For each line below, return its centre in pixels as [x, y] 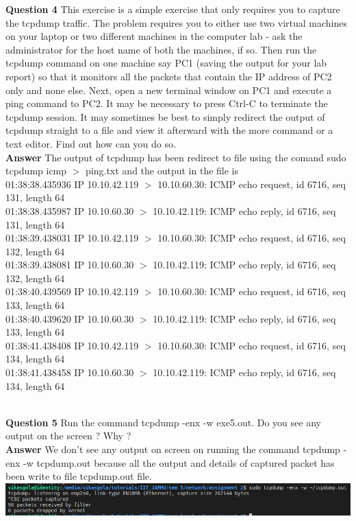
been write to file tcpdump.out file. [79, 476]
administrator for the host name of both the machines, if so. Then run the [161, 49]
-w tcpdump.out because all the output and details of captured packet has [179, 462]
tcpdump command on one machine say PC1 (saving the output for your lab [166, 63]
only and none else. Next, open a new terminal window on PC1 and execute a [169, 90]
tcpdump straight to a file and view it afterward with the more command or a [169, 130]
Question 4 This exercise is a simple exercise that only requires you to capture [173, 9]
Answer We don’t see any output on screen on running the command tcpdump [173, 449]
